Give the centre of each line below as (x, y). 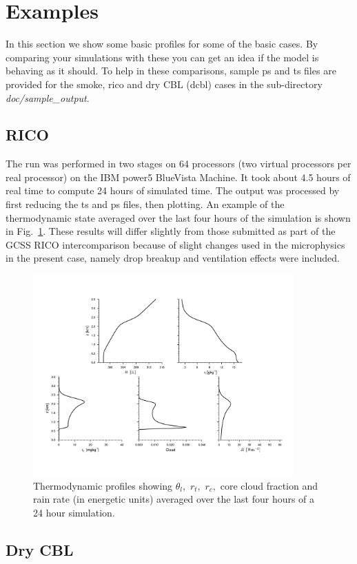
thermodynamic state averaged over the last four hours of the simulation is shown (178, 217)
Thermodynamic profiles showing (103, 485)
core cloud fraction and (269, 485)
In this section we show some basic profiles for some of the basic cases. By (162, 44)
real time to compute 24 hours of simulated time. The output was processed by (173, 190)
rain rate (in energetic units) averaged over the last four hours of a (174, 499)
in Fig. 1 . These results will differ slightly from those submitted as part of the (171, 231)
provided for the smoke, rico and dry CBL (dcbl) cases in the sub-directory (164, 84)
